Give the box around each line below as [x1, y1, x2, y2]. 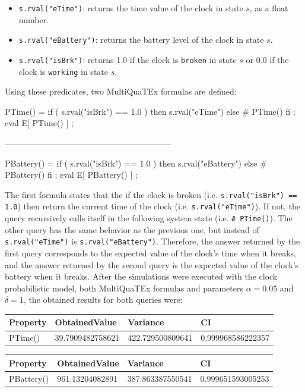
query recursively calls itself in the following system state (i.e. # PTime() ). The [5, 212, 293, 224]
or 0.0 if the [246, 53, 289, 65]
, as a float [249, 2, 288, 14]
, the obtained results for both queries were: [23, 293, 183, 306]
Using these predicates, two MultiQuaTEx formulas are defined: [5, 85, 237, 98]
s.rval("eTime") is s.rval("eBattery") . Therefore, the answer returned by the [5, 235, 300, 247]
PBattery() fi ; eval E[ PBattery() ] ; [5, 168, 138, 181]
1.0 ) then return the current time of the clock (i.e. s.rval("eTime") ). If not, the [5, 200, 301, 212]
